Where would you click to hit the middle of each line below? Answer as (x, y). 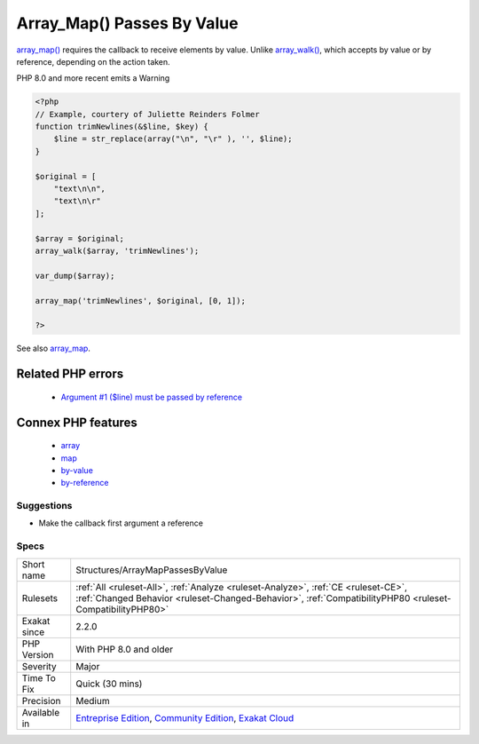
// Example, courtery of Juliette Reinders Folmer (148, 114)
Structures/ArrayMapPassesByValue (152, 570)
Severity (39, 666)
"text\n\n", (80, 189)
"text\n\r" (77, 201)
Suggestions (44, 506)
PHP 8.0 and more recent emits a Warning (93, 78)
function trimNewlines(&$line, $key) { (122, 127)
